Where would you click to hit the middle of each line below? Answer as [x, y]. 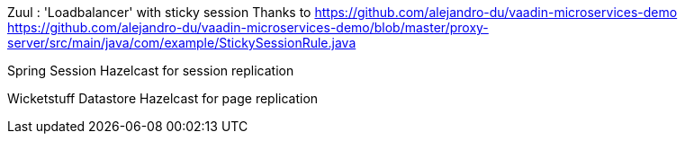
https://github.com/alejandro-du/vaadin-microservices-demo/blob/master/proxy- [248, 27]
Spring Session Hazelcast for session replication [151, 70]
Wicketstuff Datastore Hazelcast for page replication [163, 98]
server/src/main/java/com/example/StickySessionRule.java [182, 43]
